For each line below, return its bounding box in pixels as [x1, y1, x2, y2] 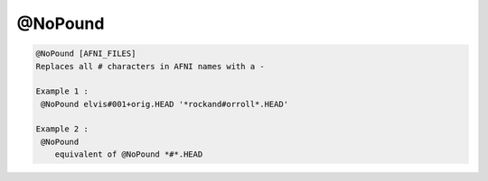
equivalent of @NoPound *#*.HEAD [54, 149, 203, 159]
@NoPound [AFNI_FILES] [35, 49, 136, 59]
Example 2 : [35, 124, 89, 134]
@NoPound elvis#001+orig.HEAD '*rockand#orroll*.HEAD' [41, 99, 289, 109]
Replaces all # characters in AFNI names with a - [35, 61, 266, 71]
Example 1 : [35, 86, 89, 96]
